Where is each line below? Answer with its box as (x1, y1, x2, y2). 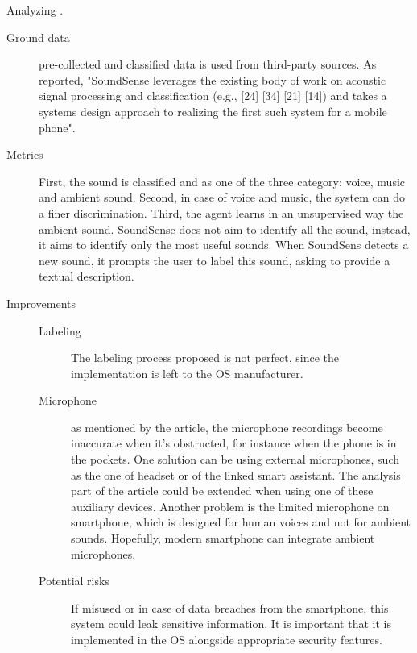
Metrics (6, 146, 43, 163)
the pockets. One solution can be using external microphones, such (71, 451, 400, 468)
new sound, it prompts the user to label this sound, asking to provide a (39, 252, 390, 268)
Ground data (6, 28, 70, 45)
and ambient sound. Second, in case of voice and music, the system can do (39, 189, 405, 206)
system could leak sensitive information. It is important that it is (71, 615, 391, 632)
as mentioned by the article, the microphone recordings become (71, 418, 383, 435)
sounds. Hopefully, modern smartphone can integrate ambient (71, 530, 375, 547)
